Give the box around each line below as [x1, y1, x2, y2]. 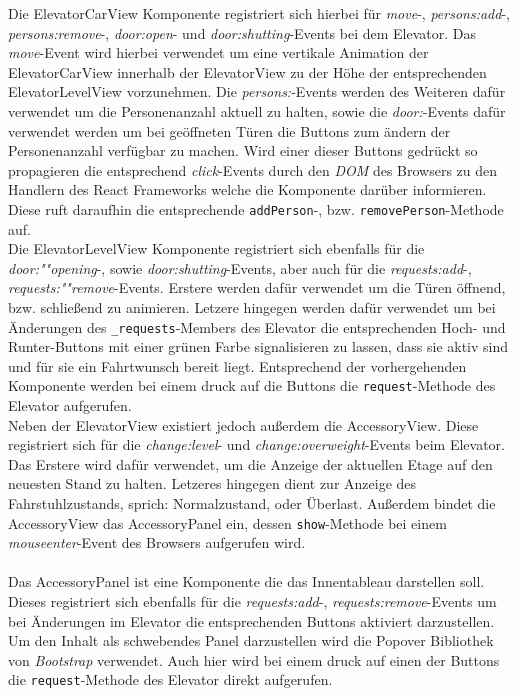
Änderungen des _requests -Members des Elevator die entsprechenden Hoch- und [8, 316, 506, 337]
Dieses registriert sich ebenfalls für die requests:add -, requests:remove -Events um [8, 591, 497, 612]
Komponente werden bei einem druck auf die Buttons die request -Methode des [8, 375, 496, 396]
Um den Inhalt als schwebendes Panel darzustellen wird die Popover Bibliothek [8, 630, 494, 651]
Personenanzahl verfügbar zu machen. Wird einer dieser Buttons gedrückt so [8, 140, 478, 161]
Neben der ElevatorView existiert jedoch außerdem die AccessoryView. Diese [8, 414, 479, 435]
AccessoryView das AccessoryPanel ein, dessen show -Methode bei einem [8, 512, 447, 533]
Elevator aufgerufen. [8, 395, 132, 416]
